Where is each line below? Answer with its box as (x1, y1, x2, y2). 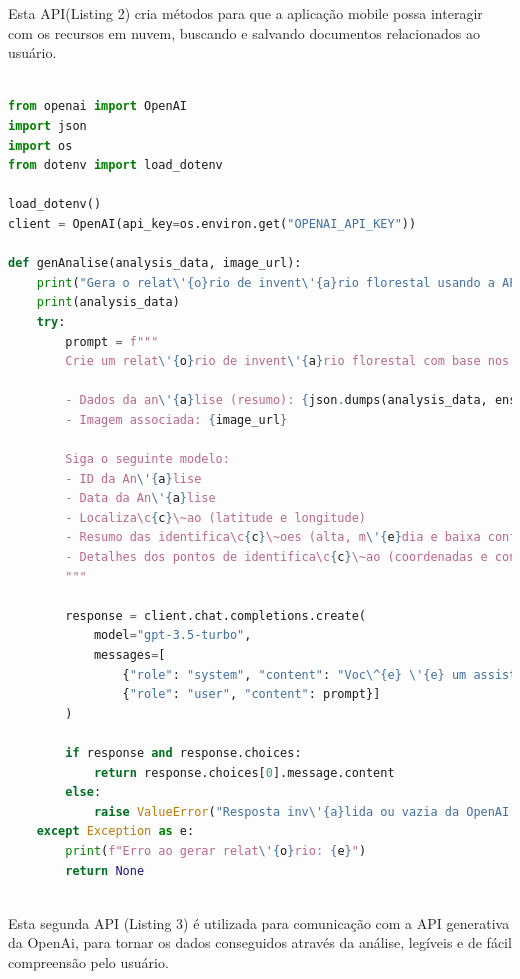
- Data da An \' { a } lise (65, 491, 216, 506)
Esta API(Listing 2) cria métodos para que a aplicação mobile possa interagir (8, 3, 483, 23)
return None (65, 863, 145, 878)
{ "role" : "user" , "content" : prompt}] (122, 687, 381, 702)
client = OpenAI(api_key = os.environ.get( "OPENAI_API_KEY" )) (8, 216, 417, 231)
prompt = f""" (65, 334, 159, 349)
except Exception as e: (36, 824, 195, 839)
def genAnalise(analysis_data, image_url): (8, 256, 302, 271)
